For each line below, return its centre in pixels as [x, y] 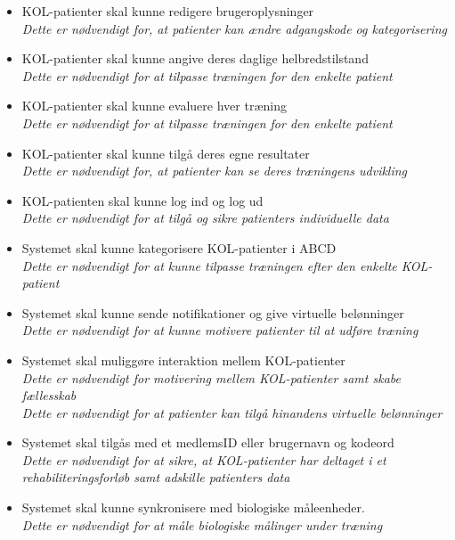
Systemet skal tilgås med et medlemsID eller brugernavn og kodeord [208, 442]
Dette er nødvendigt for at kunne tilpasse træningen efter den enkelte [209, 265]
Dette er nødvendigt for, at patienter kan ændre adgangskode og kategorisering [234, 28]
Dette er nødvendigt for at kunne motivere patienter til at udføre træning [220, 330]
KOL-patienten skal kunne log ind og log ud [142, 200]
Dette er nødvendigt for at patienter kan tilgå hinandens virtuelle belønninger [232, 412]
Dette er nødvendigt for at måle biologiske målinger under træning [202, 524]
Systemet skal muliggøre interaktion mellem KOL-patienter [183, 360]
